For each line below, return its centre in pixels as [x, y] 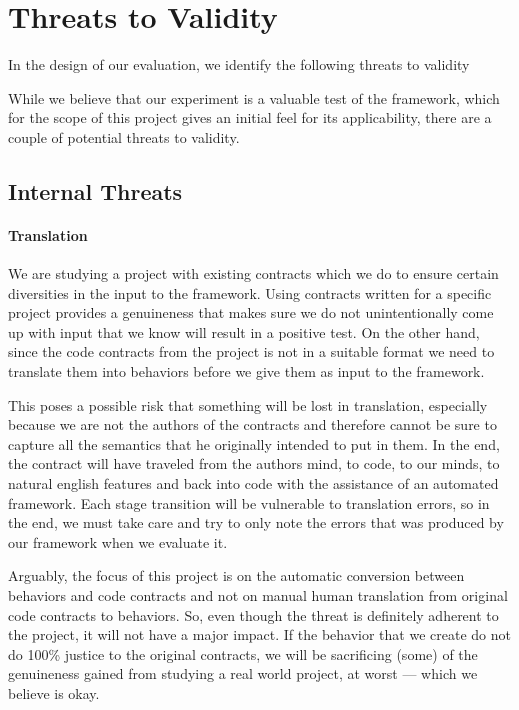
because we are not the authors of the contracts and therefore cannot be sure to [252, 424]
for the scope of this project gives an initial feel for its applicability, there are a [250, 117]
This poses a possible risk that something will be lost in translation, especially [248, 404]
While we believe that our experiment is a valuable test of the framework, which [254, 97]
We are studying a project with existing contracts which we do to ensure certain [253, 273]
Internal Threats [95, 190]
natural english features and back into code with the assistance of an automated [253, 483]
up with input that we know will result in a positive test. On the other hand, [244, 331]
